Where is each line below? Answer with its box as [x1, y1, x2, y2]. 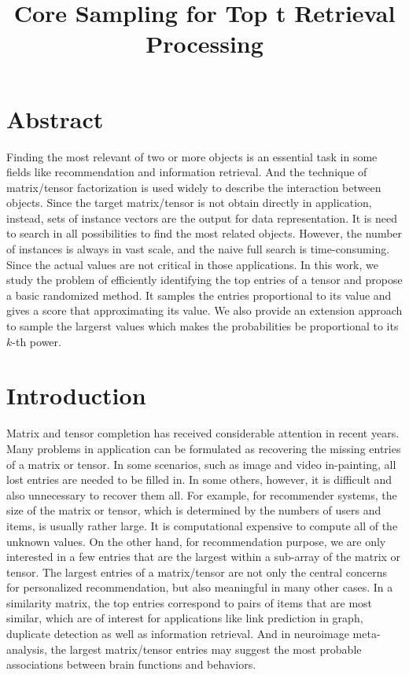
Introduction [6, 379, 146, 411]
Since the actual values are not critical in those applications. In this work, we [6, 256, 378, 272]
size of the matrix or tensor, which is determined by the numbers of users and [6, 502, 381, 518]
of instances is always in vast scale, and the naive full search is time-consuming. [6, 241, 390, 257]
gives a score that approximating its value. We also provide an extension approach [6, 302, 403, 319]
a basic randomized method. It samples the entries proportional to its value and [6, 286, 392, 303]
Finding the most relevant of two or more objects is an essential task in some [6, 148, 378, 164]
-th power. [12, 333, 61, 349]
